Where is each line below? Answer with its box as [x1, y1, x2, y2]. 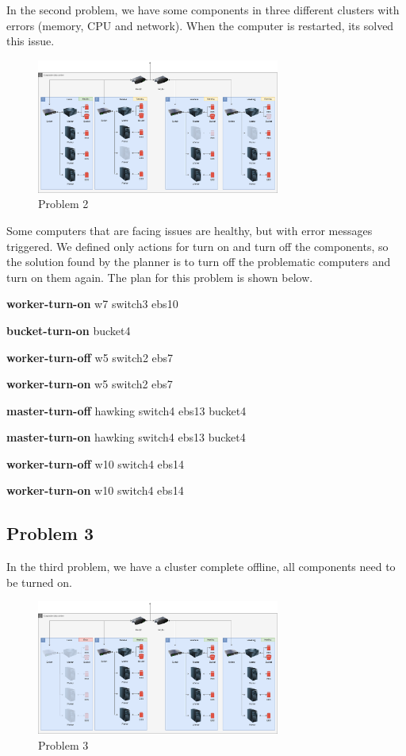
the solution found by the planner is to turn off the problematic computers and [6, 253, 391, 270]
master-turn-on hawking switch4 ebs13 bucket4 [6, 429, 246, 445]
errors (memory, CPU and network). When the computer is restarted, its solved [6, 17, 394, 33]
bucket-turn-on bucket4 [6, 322, 131, 338]
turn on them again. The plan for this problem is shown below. [6, 268, 313, 285]
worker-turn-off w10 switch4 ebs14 [6, 455, 185, 472]
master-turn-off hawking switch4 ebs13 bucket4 [6, 402, 247, 418]
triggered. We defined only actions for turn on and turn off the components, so [6, 237, 389, 254]
